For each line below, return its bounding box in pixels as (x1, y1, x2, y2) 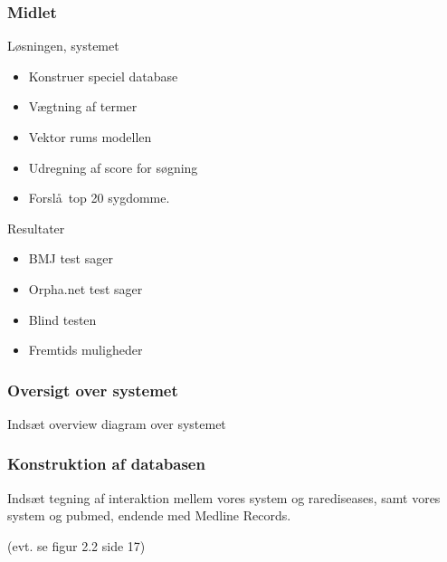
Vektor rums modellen (28, 128, 152, 146)
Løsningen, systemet (7, 36, 119, 55)
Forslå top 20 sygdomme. (28, 188, 170, 207)
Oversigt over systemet (7, 378, 178, 401)
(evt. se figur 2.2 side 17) (7, 536, 146, 555)
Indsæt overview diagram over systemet (7, 414, 226, 433)
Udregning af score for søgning (28, 157, 198, 176)
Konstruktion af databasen (7, 452, 205, 475)
